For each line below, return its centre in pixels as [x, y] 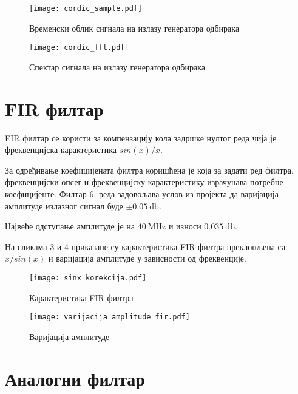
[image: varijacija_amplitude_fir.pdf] [110, 317]
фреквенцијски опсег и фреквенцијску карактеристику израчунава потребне [144, 182]
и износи [185, 226]
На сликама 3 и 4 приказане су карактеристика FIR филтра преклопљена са [145, 246]
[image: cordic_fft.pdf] [79, 48]
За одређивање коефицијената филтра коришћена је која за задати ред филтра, [149, 170]
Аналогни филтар [75, 378]
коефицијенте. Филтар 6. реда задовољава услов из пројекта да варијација [142, 194]
